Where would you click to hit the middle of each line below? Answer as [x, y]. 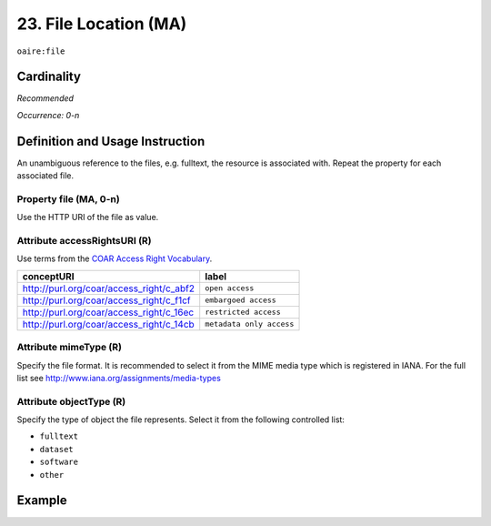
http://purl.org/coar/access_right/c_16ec [108, 312]
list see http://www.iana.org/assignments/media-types [119, 378]
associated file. [45, 176]
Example [42, 501]
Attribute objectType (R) [71, 401]
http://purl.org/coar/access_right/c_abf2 [109, 288]
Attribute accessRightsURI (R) [84, 241]
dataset [57, 449]
